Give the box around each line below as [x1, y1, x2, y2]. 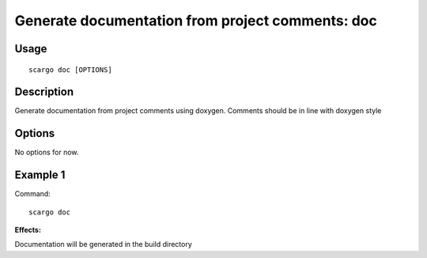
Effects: [14, 226, 41, 235]
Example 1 [14, 169, 66, 182]
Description [14, 85, 74, 99]
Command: [14, 189, 51, 199]
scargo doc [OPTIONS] [28, 65, 112, 74]
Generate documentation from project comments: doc [14, 12, 377, 29]
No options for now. [14, 147, 79, 157]
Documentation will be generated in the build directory [14, 240, 193, 249]
